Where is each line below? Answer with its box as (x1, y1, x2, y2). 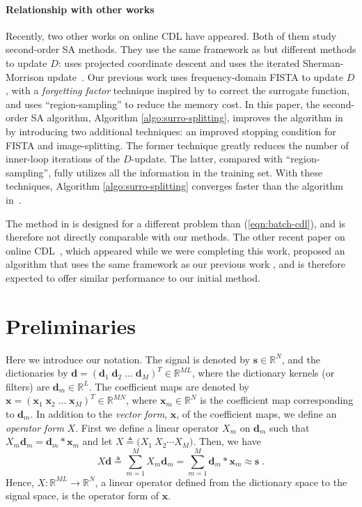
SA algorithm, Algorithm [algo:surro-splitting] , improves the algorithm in (31, 110, 343, 125)
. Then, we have (193, 434, 261, 448)
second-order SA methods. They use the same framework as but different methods (6, 42, 356, 56)
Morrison (6, 69, 45, 84)
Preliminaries (6, 311, 136, 340)
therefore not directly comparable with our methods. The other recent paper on (6, 229, 345, 244)
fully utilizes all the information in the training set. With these (54, 165, 323, 179)
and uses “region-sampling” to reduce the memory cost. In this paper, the (6, 96, 320, 111)
